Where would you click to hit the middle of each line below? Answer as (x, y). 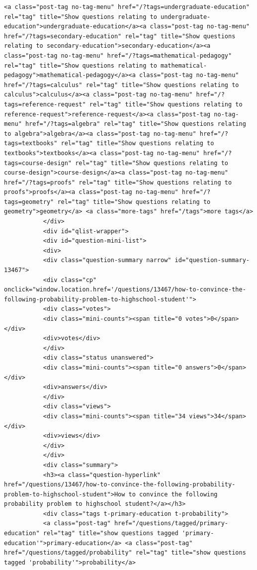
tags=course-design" (38, 163)
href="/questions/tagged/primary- (171, 523)
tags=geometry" (29, 202)
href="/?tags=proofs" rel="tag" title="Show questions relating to (118, 182)
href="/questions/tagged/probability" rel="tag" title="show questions (125, 553)
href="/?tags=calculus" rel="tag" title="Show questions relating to (122, 85)
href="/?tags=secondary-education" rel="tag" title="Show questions (120, 36)
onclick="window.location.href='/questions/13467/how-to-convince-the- (125, 290)
